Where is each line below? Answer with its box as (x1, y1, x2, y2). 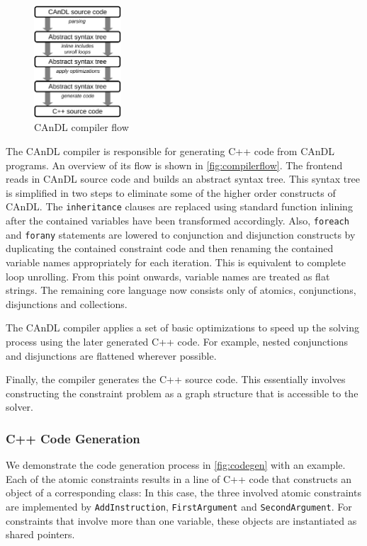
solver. (6, 399, 34, 414)
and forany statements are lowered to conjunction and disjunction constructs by (6, 227, 356, 241)
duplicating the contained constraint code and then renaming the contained (6, 241, 334, 256)
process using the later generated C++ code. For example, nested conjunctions (6, 334, 348, 348)
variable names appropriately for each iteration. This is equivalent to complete (6, 254, 346, 269)
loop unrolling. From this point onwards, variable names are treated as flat (6, 268, 330, 283)
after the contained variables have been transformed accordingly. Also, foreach (6, 213, 349, 228)
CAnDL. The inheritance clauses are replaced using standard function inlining (6, 199, 353, 214)
